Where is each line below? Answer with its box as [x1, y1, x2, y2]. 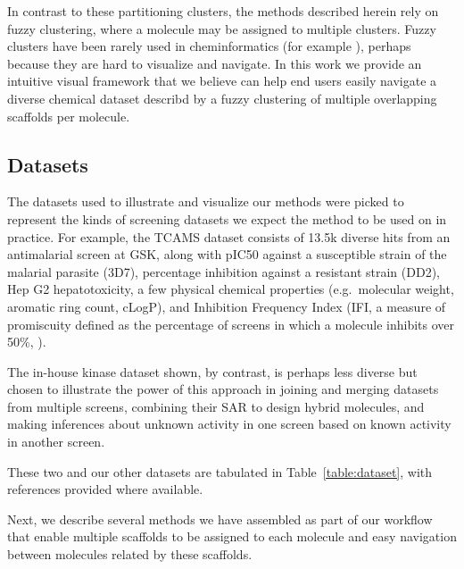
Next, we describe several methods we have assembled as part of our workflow [7, 509, 433, 528]
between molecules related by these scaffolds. [7, 545, 253, 564]
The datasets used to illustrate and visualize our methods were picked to [7, 192, 404, 211]
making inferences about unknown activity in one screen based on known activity [7, 414, 452, 433]
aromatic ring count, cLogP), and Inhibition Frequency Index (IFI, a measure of [7, 297, 446, 315]
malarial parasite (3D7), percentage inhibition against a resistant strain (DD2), [7, 262, 440, 280]
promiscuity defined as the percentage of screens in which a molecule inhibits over [7, 314, 455, 333]
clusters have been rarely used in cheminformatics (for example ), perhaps [7, 37, 411, 55]
